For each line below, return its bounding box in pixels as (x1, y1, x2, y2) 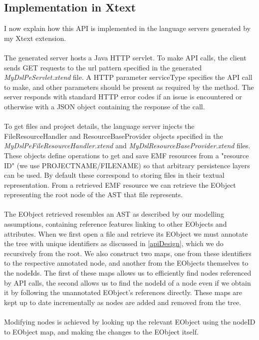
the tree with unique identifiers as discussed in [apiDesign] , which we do (4, 238, 224, 249)
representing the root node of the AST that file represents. (4, 189, 183, 200)
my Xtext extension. (4, 32, 66, 43)
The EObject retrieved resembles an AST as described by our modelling (4, 209, 224, 219)
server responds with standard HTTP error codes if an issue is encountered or (4, 91, 242, 102)
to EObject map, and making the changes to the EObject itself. (4, 326, 199, 337)
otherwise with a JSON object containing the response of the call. (4, 101, 205, 111)
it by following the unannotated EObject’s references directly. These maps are (4, 287, 243, 298)
